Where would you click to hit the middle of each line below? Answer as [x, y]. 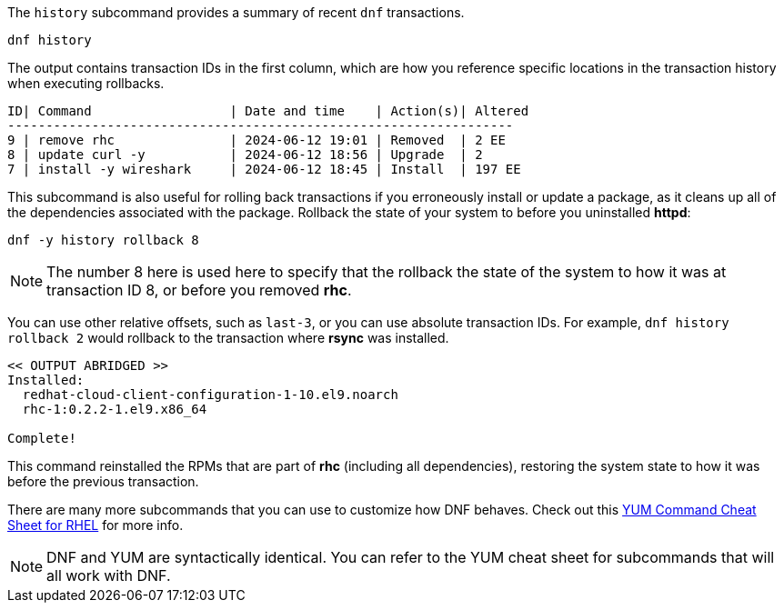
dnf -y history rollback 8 [103, 240]
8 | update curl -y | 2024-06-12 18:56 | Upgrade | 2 [245, 155]
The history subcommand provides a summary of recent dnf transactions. [236, 12]
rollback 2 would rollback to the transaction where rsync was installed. [228, 338]
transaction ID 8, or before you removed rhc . [199, 290]
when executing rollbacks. [86, 83]
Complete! [42, 438]
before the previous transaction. [103, 481]
